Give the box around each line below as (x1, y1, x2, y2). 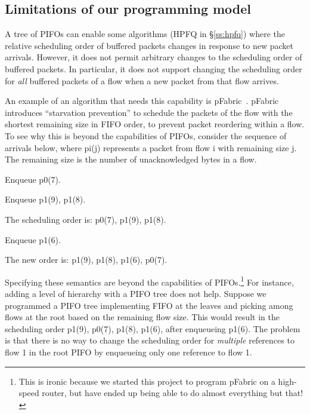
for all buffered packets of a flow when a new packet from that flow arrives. (5, 74, 279, 87)
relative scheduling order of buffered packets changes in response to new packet (5, 39, 293, 51)
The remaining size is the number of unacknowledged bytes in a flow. (5, 153, 257, 165)
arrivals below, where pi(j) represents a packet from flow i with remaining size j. (5, 141, 297, 154)
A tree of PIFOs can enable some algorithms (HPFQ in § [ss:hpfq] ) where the (5, 27, 286, 40)
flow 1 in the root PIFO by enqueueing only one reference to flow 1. (5, 345, 252, 358)
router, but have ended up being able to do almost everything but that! (42, 387, 303, 399)
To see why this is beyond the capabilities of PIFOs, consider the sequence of (5, 129, 287, 142)
